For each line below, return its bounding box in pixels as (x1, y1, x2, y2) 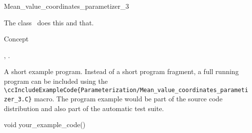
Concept (4, 34, 29, 44)
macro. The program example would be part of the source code (34, 94, 223, 104)
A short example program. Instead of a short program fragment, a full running (4, 66, 239, 76)
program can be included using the (4, 76, 108, 86)
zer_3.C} (4, 96, 32, 103)
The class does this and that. (4, 17, 94, 27)
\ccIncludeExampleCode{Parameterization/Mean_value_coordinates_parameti (4, 86, 249, 94)
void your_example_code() (4, 119, 86, 130)
